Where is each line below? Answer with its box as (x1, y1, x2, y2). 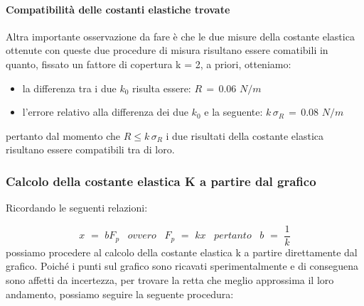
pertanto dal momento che (6, 128, 121, 143)
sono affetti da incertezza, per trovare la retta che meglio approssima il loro (6, 273, 334, 288)
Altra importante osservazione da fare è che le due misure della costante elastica (6, 28, 355, 43)
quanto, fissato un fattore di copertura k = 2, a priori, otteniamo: (6, 56, 291, 71)
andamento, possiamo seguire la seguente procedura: (6, 286, 234, 301)
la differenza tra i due (22, 80, 117, 95)
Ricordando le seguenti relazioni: (6, 200, 148, 215)
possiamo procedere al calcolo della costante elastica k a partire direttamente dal (6, 244, 358, 259)
